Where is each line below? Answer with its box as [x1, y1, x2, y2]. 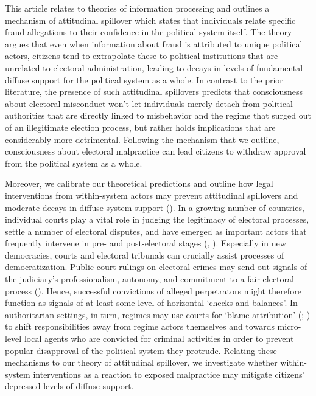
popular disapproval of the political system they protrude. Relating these [5, 344, 277, 356]
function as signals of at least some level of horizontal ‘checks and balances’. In [5, 296, 298, 309]
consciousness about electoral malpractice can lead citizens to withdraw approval [5, 145, 306, 158]
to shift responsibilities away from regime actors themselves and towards [5, 320, 275, 333]
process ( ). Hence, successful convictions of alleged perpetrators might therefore [5, 284, 301, 297]
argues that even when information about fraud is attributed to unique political [5, 37, 303, 50]
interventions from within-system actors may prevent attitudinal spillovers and [5, 189, 298, 201]
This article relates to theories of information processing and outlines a [5, 2, 270, 14]
